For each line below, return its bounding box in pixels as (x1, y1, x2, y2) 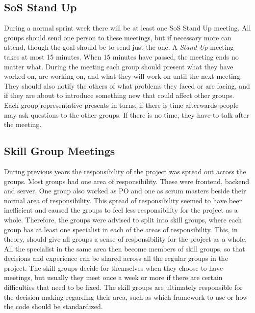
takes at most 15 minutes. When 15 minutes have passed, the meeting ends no (4, 51, 239, 62)
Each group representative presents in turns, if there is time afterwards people (4, 99, 239, 110)
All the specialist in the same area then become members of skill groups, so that (4, 243, 245, 253)
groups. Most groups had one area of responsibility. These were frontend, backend (4, 176, 250, 186)
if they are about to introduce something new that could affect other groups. (4, 90, 234, 100)
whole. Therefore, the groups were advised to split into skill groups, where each (4, 214, 242, 224)
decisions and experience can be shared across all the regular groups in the (4, 253, 228, 263)
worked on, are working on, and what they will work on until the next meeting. (4, 71, 242, 81)
